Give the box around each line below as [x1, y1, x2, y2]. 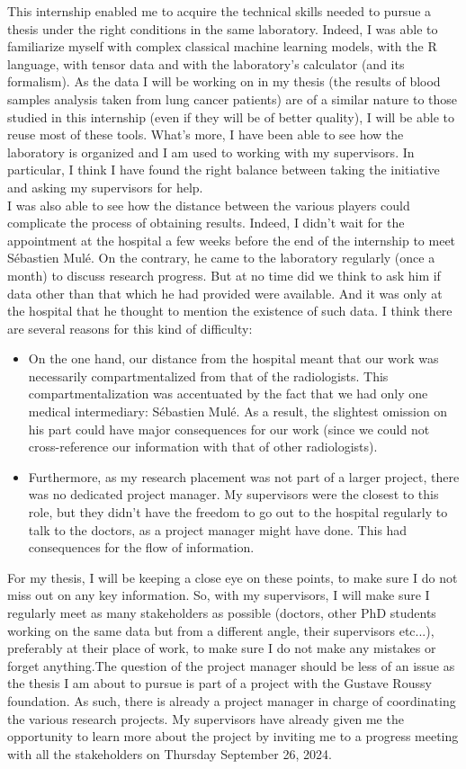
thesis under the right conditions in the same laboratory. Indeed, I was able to [7, 19, 438, 38]
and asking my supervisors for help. [7, 177, 203, 196]
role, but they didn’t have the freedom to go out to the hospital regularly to [28, 503, 448, 522]
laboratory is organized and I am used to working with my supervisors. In [7, 142, 415, 161]
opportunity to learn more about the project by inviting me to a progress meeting [7, 727, 459, 746]
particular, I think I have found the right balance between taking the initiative [7, 160, 440, 179]
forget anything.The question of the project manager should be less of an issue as [7, 656, 455, 675]
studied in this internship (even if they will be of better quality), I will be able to [7, 107, 454, 126]
